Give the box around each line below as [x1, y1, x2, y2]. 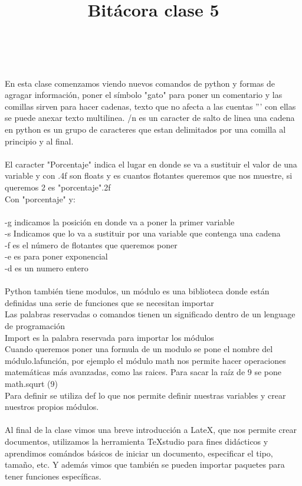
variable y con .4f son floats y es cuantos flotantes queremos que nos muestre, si [5, 169, 293, 182]
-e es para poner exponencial [5, 250, 108, 262]
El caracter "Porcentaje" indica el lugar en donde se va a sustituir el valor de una [5, 157, 297, 170]
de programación [5, 320, 65, 332]
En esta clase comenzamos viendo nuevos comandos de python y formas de [5, 77, 275, 89]
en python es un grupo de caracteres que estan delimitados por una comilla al [5, 123, 286, 135]
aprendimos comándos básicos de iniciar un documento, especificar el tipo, [5, 446, 273, 459]
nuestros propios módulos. [5, 400, 99, 413]
